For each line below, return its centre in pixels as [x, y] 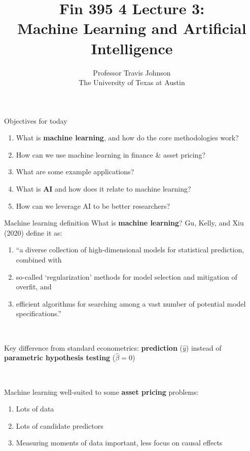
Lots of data [35, 409]
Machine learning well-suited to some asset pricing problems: [101, 391]
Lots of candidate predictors [60, 425]
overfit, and [34, 287]
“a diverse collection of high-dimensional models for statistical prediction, [130, 250]
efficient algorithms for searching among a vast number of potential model [131, 303]
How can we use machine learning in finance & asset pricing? [111, 154]
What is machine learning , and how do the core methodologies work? [127, 138]
